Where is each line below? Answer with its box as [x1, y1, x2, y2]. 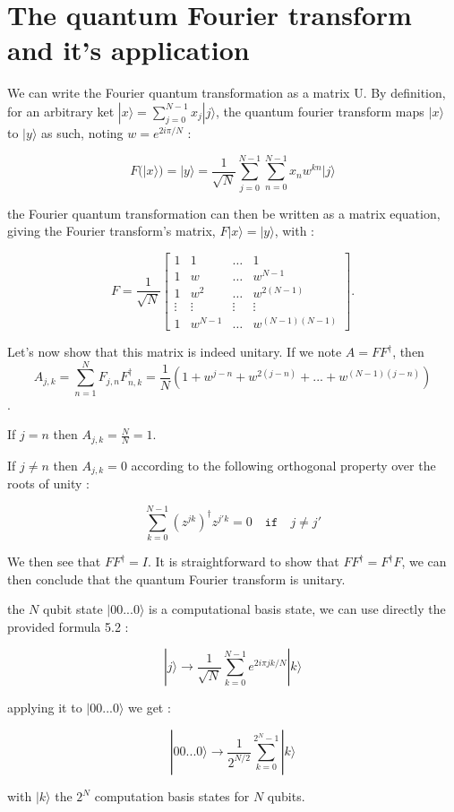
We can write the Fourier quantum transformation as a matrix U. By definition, [7, 83, 446, 102]
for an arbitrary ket [7, 101, 115, 120]
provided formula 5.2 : [7, 617, 129, 635]
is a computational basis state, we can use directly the [149, 600, 446, 618]
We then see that [7, 552, 101, 571]
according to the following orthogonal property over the [131, 455, 436, 474]
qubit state [43, 600, 103, 618]
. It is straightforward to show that [147, 552, 339, 571]
